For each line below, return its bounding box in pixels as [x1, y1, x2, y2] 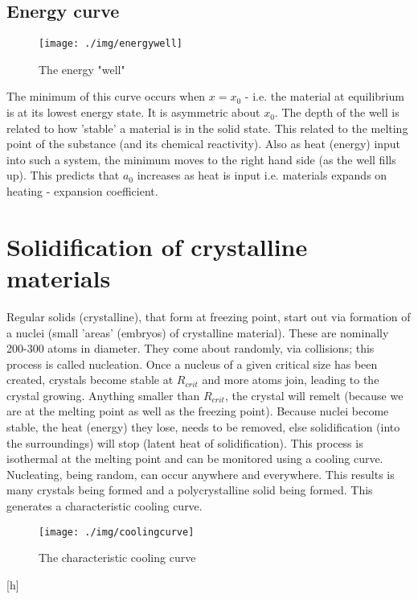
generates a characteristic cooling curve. [6, 498, 203, 514]
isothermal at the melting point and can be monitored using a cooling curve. [6, 450, 383, 467]
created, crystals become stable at [6, 371, 174, 388]
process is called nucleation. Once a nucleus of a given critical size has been [6, 355, 378, 372]
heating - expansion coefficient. [6, 183, 158, 200]
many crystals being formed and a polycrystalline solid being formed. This [6, 481, 373, 498]
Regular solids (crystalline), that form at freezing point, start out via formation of [6, 308, 411, 324]
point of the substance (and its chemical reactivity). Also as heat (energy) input [6, 135, 401, 152]
